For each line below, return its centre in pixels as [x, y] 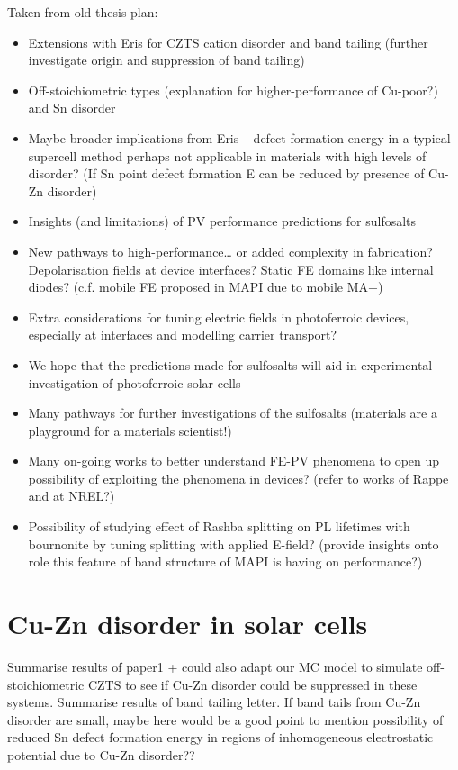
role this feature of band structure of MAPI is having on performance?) [225, 562]
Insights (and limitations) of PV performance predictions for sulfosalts [222, 221]
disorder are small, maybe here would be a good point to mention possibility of [225, 719]
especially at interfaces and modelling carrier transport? [183, 335]
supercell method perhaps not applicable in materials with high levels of [227, 155]
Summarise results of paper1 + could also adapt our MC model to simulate [215, 666]
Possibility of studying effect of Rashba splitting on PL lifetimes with [219, 526]
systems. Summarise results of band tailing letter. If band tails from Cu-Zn [214, 702]
